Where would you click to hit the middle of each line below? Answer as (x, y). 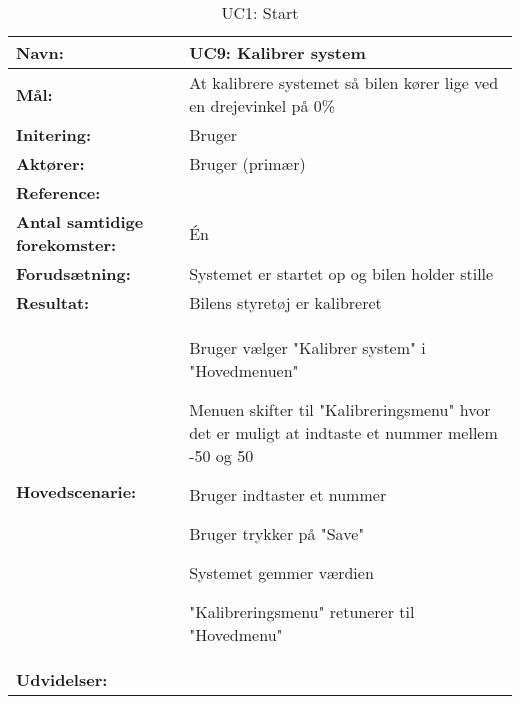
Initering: (54, 134)
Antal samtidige (80, 221)
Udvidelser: (62, 679)
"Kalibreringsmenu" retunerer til (302, 611)
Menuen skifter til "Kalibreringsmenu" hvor (340, 409)
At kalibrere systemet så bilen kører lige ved (344, 82)
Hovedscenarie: (76, 491)
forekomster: (66, 244)
